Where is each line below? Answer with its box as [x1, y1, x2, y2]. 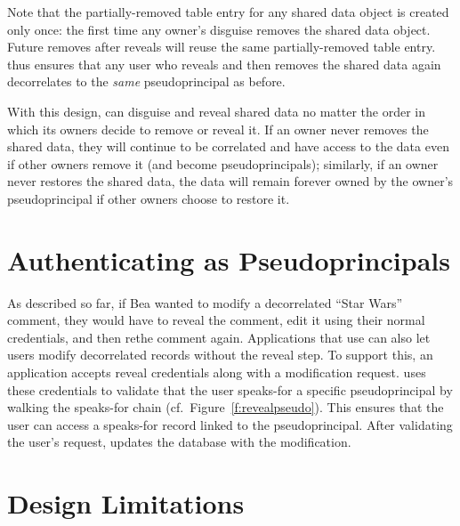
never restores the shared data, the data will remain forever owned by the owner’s [7, 172, 454, 190]
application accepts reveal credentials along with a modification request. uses [7, 363, 426, 382]
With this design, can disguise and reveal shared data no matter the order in [7, 101, 425, 120]
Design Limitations [7, 485, 245, 522]
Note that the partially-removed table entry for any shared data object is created [7, 3, 449, 20]
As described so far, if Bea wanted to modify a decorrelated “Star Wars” [7, 293, 403, 312]
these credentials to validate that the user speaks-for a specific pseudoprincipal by [7, 380, 453, 399]
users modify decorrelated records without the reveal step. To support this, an [7, 345, 433, 364]
